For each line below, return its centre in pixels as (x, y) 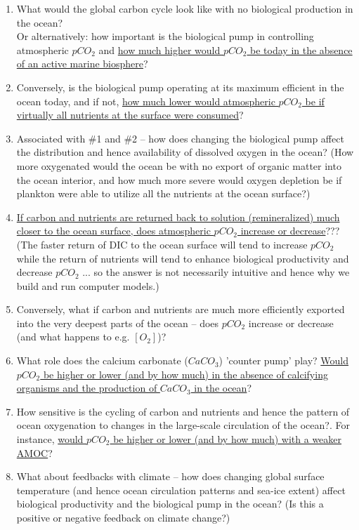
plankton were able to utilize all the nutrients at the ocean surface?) (163, 193)
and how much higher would (159, 49)
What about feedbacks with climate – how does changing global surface (170, 476)
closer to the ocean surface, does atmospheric (113, 231)
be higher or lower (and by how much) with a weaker (228, 439)
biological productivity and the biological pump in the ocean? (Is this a (170, 504)
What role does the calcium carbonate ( (102, 360)
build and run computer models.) (88, 285)
